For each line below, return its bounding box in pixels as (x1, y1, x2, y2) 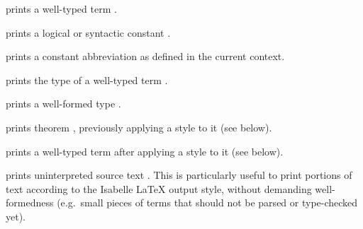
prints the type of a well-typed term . (6, 72, 168, 87)
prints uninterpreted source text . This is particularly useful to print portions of (6, 168, 352, 182)
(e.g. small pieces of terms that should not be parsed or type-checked (57, 195, 358, 210)
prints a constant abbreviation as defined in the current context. (6, 49, 285, 64)
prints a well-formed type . (6, 96, 121, 111)
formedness (6, 195, 54, 210)
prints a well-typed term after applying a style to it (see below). (6, 143, 284, 158)
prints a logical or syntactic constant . (6, 25, 171, 40)
